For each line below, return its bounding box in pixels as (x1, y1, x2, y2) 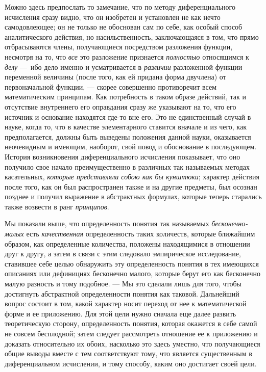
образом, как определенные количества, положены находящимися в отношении (5, 238, 250, 249)
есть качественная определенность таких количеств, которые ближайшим (26, 228, 255, 239)
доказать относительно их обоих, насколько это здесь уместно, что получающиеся (5, 338, 260, 349)
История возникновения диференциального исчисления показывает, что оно (5, 151, 240, 162)
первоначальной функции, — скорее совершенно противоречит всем (5, 81, 217, 92)
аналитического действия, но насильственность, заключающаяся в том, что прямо (5, 31, 259, 42)
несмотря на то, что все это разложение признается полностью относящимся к (5, 51, 249, 62)
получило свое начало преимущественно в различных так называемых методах (5, 161, 250, 172)
